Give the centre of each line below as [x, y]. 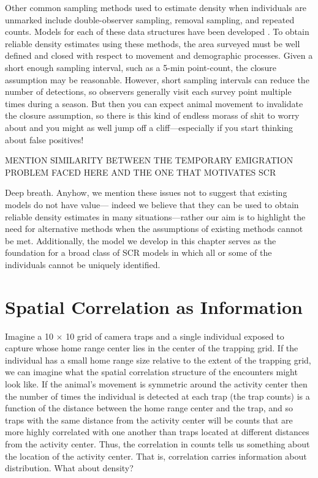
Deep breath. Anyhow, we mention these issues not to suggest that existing [146, 192]
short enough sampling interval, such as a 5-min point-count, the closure [141, 67]
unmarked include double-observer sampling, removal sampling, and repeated [150, 19]
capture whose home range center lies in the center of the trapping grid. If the [152, 348]
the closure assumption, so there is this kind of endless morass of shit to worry [152, 115]
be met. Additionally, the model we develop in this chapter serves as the [141, 240]
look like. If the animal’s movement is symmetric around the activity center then [156, 383]
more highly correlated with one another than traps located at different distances [157, 432]
